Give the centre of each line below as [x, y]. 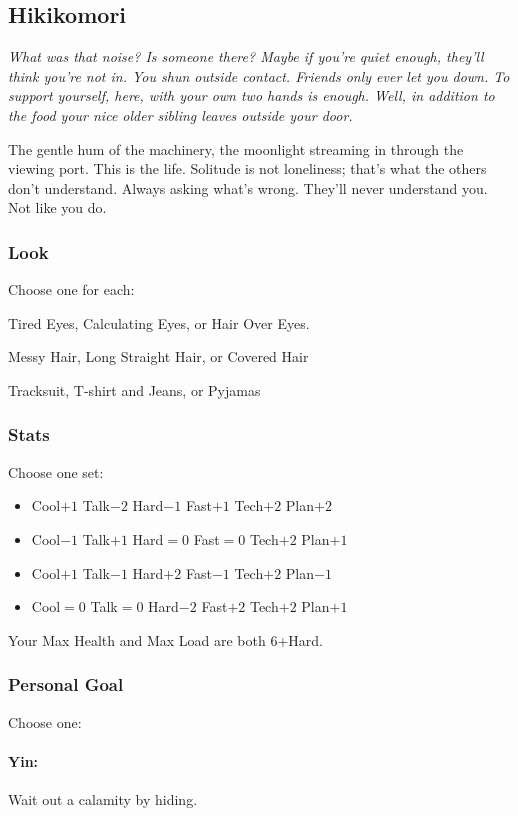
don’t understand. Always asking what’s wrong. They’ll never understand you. [248, 187]
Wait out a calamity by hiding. [103, 798]
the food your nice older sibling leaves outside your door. [180, 114]
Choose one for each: [71, 289]
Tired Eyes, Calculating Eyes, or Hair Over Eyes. [159, 322]
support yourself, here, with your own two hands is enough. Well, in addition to [251, 95]
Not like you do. [57, 207]
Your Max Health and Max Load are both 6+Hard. [165, 639]
